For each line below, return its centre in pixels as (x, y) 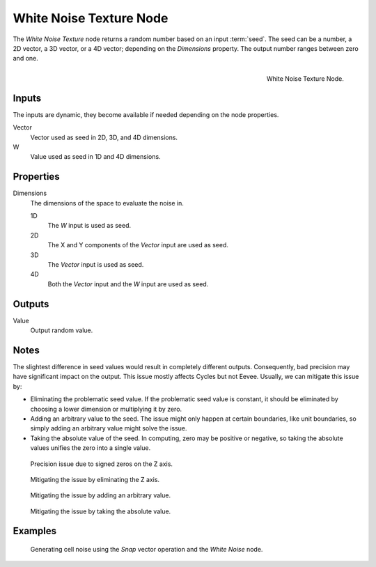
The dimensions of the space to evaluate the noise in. (107, 203)
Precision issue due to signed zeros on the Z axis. (102, 464)
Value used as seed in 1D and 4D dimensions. (95, 157)
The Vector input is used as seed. (96, 264)
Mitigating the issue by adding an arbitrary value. (100, 495)
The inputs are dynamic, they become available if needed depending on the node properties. (146, 114)
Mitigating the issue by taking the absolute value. (101, 511)
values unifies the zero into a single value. (91, 448)
